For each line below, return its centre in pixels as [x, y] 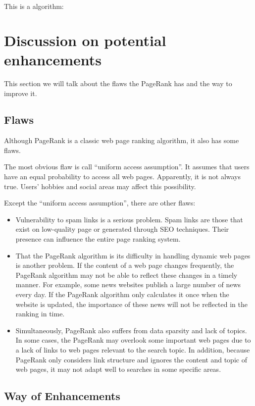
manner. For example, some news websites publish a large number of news [128, 284]
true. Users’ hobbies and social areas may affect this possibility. [100, 186]
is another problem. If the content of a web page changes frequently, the [125, 265]
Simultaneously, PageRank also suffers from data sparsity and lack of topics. [131, 330]
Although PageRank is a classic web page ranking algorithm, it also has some [122, 140]
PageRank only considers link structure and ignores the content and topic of [131, 359]
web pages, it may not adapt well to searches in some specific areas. [118, 369]
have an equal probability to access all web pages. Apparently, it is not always [123, 177]
